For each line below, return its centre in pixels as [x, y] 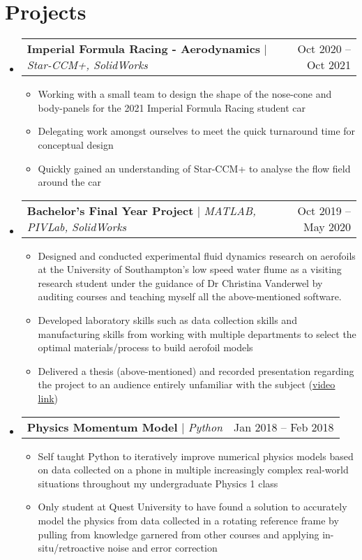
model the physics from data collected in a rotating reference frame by [188, 520]
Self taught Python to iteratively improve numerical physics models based [196, 456]
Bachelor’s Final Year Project [110, 210]
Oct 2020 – [324, 49]
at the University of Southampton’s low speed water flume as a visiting [190, 269]
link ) [48, 398]
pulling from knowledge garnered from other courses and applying [179, 534]
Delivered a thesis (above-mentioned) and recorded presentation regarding [196, 370]
